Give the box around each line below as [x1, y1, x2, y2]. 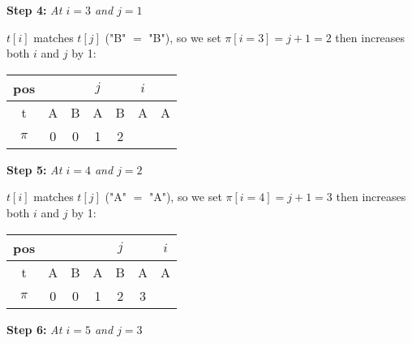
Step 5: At [6, 161, 62, 178]
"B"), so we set [148, 28, 221, 45]
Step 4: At [6, 2, 62, 18]
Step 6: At [6, 320, 62, 337]
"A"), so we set [148, 188, 222, 205]
